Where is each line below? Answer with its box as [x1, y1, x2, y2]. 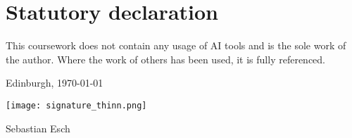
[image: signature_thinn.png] [6, 100, 147, 111]
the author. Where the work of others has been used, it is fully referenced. [6, 51, 325, 66]
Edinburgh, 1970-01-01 [6, 75, 103, 90]
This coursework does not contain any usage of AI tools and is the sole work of [6, 38, 346, 53]
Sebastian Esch [6, 120, 70, 135]
